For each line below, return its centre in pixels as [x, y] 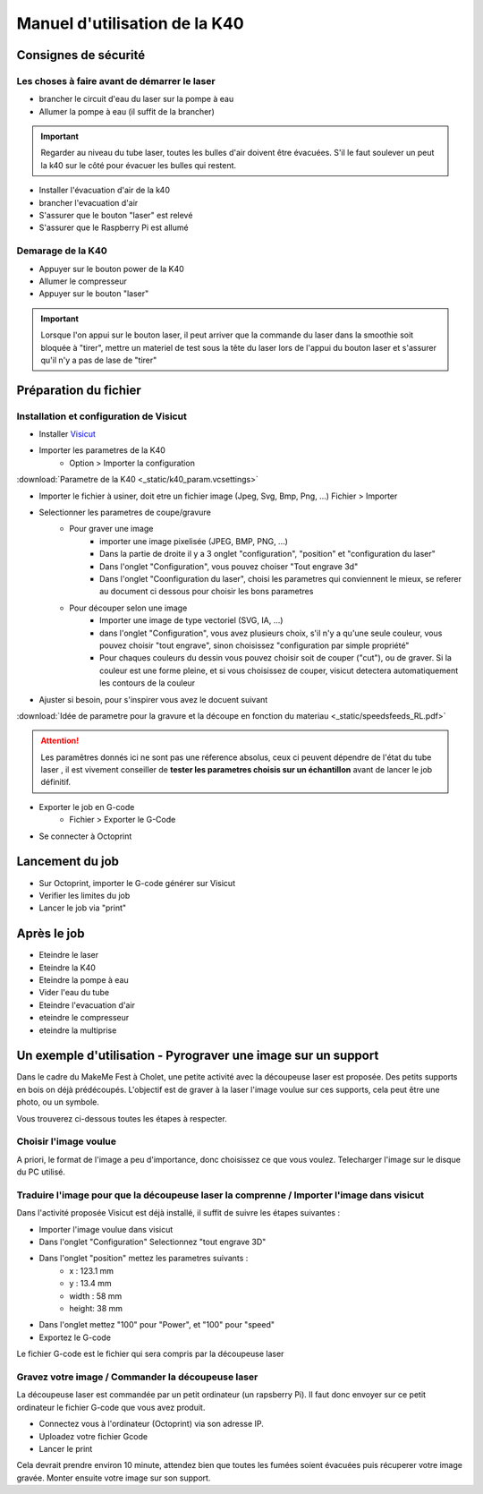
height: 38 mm [96, 1309]
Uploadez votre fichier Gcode [93, 1436]
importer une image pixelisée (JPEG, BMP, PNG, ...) [194, 541]
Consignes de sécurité [81, 55]
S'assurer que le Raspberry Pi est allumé [114, 227]
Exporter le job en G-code [87, 807]
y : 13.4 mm [90, 1284]
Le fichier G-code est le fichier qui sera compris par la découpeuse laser [150, 1354]
